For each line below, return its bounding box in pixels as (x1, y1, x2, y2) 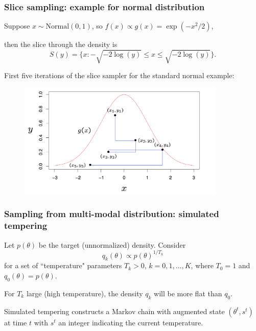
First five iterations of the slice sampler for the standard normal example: (4, 70, 235, 81)
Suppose (4, 20, 30, 31)
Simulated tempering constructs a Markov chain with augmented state (4, 305, 225, 316)
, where (191, 260, 214, 271)
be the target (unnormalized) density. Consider (38, 239, 186, 250)
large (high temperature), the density (26, 288, 143, 298)
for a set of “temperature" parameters (4, 260, 122, 271)
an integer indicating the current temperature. (58, 317, 203, 327)
